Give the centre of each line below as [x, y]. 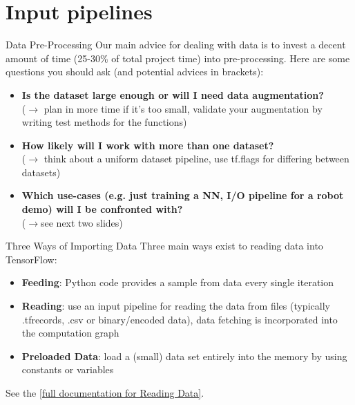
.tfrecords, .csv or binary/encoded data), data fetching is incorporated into [180, 319]
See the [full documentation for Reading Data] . [105, 393]
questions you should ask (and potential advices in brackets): [135, 72]
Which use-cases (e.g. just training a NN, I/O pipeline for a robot [183, 195]
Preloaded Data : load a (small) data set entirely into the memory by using [184, 356]
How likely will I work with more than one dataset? [148, 145]
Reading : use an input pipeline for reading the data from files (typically [176, 306]
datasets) [41, 172]
